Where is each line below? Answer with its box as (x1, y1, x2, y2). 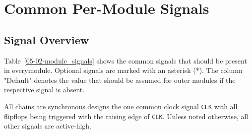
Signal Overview (4, 32, 89, 47)
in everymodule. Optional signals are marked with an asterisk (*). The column (4, 65, 243, 75)
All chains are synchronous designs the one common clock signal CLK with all (4, 101, 238, 111)
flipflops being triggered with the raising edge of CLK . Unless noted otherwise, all (4, 111, 249, 121)
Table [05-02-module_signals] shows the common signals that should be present (4, 55, 247, 66)
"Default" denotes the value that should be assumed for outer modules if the (4, 74, 236, 85)
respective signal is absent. (4, 84, 85, 95)
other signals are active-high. (4, 121, 92, 131)
